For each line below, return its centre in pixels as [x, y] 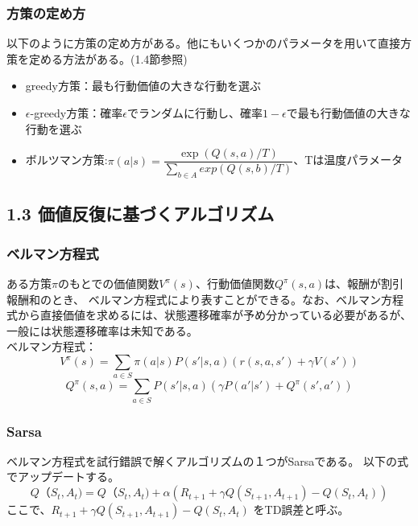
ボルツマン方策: [66, 160]
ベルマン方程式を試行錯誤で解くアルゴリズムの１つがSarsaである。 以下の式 [207, 460]
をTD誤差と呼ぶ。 [301, 510]
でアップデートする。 [63, 477]
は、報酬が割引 [364, 284]
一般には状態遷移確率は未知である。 [102, 330]
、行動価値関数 [235, 284]
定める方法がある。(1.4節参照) [108, 58]
